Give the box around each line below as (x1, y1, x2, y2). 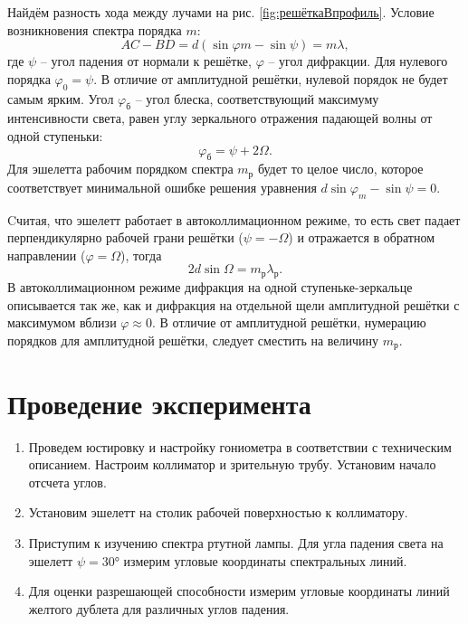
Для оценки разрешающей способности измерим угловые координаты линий (28, 581, 450, 600)
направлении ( (7, 245, 86, 264)
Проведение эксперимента (7, 384, 311, 421)
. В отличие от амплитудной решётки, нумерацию (152, 313, 426, 332)
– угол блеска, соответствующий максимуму (135, 89, 379, 108)
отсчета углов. (28, 472, 107, 491)
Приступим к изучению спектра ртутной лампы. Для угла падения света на (28, 533, 444, 552)
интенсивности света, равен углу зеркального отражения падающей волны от (7, 109, 433, 128)
